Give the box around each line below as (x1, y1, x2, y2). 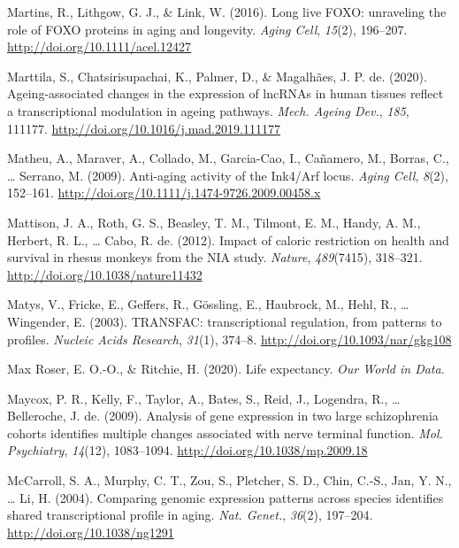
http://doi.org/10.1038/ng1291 (7, 522, 174, 541)
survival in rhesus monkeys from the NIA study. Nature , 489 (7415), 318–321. (7, 248, 423, 266)
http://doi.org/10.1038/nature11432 (7, 265, 203, 283)
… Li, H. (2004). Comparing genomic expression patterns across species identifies (7, 488, 444, 506)
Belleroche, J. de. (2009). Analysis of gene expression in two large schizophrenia (7, 406, 439, 425)
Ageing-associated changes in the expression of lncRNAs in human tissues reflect (7, 84, 444, 103)
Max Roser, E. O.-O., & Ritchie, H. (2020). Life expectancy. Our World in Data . (7, 359, 445, 378)
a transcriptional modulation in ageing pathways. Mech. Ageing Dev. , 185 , (7, 101, 409, 120)
